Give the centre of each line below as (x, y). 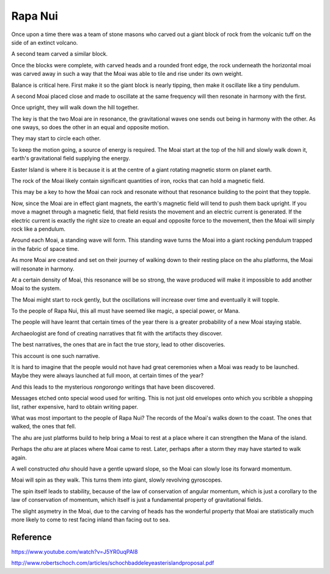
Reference (31, 537)
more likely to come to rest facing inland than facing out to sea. (91, 520)
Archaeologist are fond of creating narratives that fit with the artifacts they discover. (117, 333)
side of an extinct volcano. (45, 42)
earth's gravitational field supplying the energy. (71, 158)
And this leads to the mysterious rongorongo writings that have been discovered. (113, 387)
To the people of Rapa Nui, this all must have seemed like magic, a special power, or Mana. (126, 311)
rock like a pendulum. (38, 229)
